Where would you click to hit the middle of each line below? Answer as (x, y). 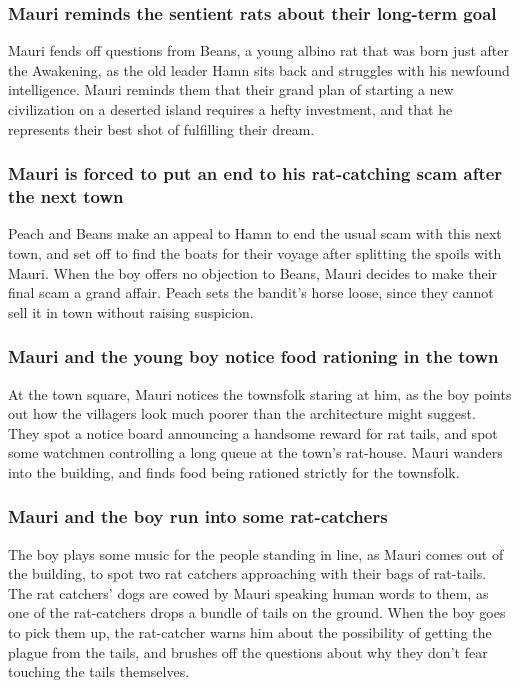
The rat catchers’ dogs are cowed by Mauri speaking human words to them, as (248, 592)
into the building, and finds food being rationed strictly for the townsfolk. (234, 471)
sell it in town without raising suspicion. (131, 311)
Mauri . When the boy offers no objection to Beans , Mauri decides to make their (253, 272)
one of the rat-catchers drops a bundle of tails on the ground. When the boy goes (257, 612)
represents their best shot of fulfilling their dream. (161, 128)
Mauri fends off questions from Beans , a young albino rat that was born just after (259, 50)
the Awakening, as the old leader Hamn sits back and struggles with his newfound (259, 69)
